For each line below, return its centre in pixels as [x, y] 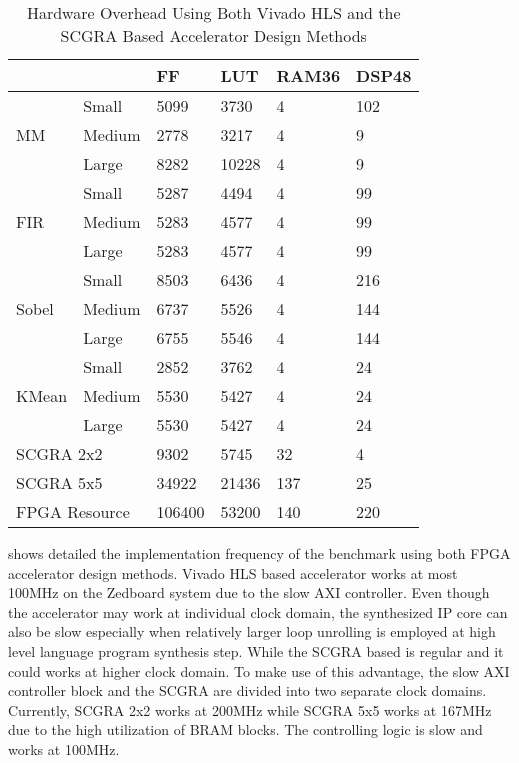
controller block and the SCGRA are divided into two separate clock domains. [247, 690]
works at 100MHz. [64, 748]
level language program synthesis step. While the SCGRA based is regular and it [256, 650]
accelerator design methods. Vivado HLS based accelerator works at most [233, 572]
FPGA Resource [73, 511]
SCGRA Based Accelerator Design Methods [213, 35]
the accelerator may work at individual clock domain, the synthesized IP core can [258, 611]
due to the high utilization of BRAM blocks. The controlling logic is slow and [245, 729]
